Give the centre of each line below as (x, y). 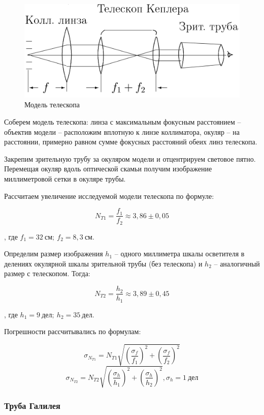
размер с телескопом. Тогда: (47, 273)
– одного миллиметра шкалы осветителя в (179, 254)
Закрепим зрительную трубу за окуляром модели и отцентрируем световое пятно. (130, 158)
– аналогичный (237, 263)
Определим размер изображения (54, 254)
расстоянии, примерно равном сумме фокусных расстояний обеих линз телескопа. (131, 142)
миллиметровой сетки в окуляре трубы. (65, 179)
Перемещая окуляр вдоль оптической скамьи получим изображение (108, 169)
